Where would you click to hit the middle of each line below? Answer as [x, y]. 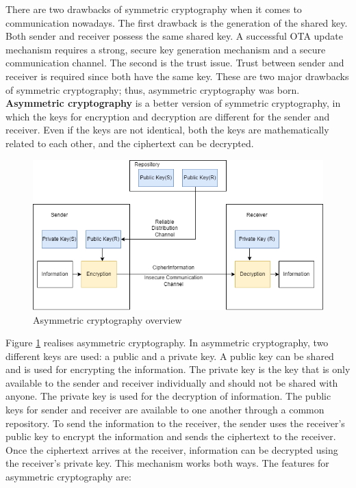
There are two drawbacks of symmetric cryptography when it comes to [154, 9]
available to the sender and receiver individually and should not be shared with [172, 382]
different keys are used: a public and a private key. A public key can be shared [170, 356]
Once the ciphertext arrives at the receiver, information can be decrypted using [172, 449]
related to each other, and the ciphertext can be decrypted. [130, 143]
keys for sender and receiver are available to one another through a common [165, 410]
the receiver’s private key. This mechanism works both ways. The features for [167, 463]
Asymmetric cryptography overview [107, 319]
